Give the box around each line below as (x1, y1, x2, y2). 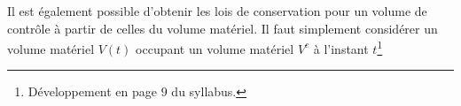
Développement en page (27, 82, 158, 101)
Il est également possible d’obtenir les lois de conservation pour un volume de (7, 2, 427, 19)
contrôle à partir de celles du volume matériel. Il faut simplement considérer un (7, 19, 438, 37)
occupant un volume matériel (136, 39, 294, 57)
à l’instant (313, 39, 369, 57)
